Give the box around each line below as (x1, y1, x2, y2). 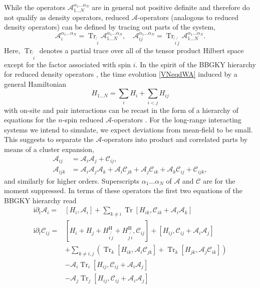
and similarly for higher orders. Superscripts (4, 175, 140, 186)
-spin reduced (62, 114, 104, 125)
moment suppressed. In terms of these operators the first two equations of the (4, 185, 242, 196)
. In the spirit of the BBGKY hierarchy (135, 59, 256, 69)
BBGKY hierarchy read (4, 195, 77, 205)
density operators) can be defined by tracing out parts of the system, (4, 22, 216, 32)
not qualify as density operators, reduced (4, 12, 130, 22)
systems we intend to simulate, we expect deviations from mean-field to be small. (4, 124, 253, 134)
